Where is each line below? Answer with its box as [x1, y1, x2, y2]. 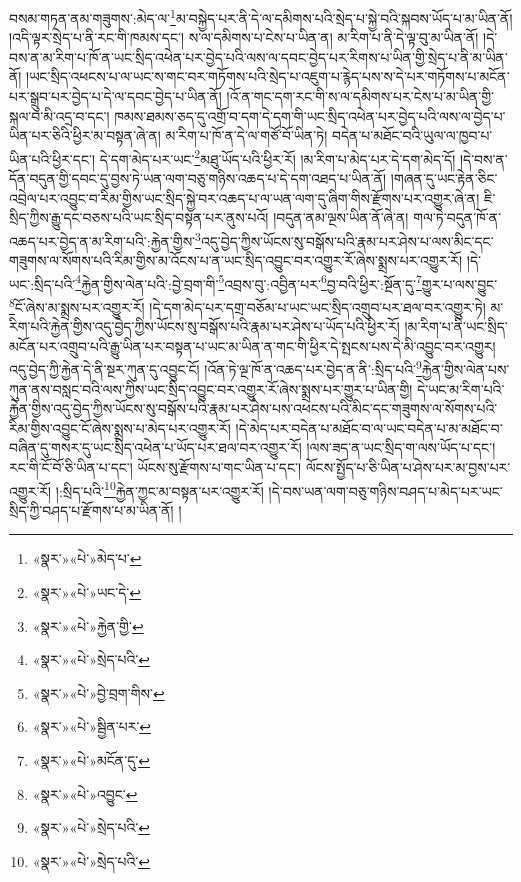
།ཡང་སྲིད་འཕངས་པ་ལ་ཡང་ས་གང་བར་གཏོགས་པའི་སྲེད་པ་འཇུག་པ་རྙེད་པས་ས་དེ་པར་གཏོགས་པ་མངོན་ [26, 66, 510, 87]
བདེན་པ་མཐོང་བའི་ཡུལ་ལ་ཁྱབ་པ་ [331, 125, 493, 146]
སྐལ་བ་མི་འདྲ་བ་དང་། [9, 105, 110, 126]
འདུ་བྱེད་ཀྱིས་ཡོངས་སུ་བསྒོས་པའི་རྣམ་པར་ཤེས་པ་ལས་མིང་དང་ [200, 230, 494, 251]
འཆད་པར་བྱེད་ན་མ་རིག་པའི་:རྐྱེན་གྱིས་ [9, 230, 196, 251]
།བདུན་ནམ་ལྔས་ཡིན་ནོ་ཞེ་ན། [273, 207, 409, 228]
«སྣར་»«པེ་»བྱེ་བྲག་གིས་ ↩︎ [32, 682, 165, 703]
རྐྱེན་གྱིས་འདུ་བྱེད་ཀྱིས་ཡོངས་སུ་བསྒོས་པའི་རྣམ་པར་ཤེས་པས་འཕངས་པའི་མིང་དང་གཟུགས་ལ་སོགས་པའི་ [9, 398, 498, 419]
